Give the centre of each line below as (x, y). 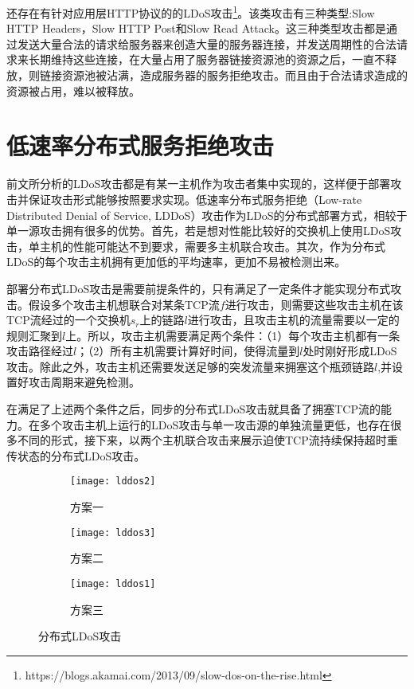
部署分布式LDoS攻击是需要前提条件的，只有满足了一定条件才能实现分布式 (199, 288)
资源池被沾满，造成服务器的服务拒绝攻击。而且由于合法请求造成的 (234, 75)
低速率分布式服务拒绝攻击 (141, 145)
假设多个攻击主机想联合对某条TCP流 (124, 304)
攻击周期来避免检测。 (84, 382)
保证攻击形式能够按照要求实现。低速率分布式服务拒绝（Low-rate (195, 199)
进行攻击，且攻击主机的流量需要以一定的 (293, 320)
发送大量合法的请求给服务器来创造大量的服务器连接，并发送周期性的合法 (207, 43)
